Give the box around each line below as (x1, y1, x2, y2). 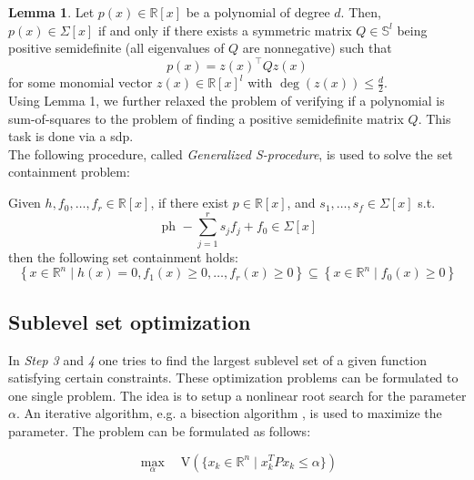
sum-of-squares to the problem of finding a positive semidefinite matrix (8, 108, 404, 128)
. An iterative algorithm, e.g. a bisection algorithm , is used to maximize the (15, 403, 442, 423)
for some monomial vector (8, 73, 153, 92)
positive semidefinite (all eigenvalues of (8, 38, 225, 57)
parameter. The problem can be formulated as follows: (8, 421, 311, 440)
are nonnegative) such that (242, 38, 392, 57)
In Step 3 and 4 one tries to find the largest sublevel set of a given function (8, 350, 427, 369)
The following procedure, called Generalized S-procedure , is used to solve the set (8, 144, 453, 163)
